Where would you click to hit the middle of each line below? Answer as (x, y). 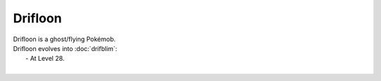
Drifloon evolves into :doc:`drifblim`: (65, 48)
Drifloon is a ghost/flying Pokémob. (65, 39)
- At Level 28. (45, 59)
